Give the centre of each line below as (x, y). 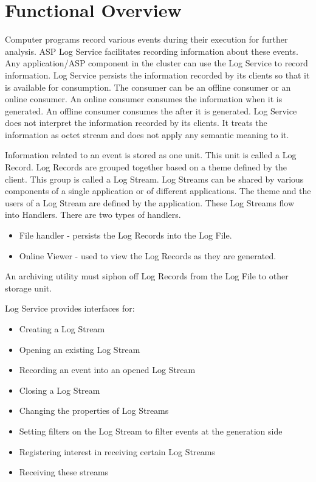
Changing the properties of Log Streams (94, 410)
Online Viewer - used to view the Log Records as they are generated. (148, 255)
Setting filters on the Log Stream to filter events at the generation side (151, 431)
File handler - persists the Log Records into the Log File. (125, 235)
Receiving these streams (64, 472)
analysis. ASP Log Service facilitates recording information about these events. (152, 51)
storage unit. (29, 288)
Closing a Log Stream (60, 390)
